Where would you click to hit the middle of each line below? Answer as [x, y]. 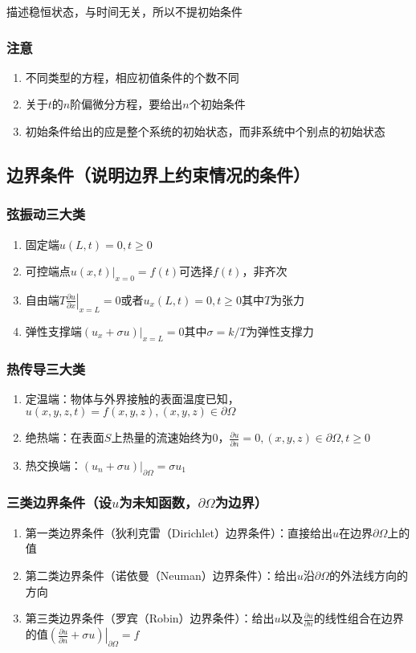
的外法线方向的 [369, 575]
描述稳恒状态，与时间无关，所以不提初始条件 [124, 11]
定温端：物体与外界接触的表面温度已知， [132, 398]
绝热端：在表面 [65, 437]
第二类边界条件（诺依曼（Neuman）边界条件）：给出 [161, 575]
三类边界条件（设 [59, 502]
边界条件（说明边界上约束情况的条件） [158, 174]
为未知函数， [159, 502]
